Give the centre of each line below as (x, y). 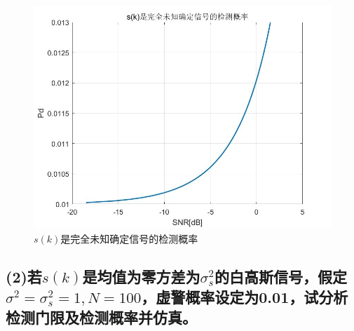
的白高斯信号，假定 (280, 276)
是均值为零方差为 (141, 276)
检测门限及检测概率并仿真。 (101, 317)
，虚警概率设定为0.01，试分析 (245, 296)
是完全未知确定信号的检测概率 (129, 238)
